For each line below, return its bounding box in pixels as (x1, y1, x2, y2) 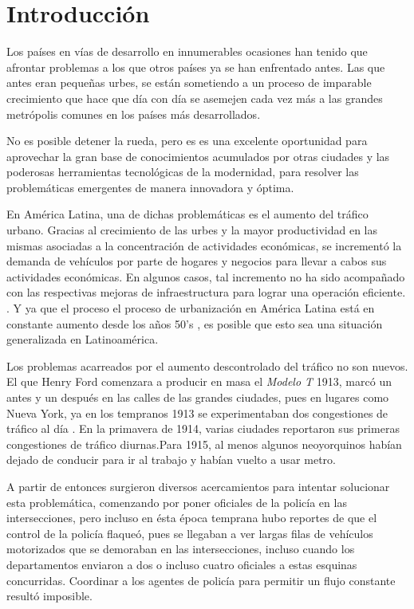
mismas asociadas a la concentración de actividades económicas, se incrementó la (6, 237, 402, 253)
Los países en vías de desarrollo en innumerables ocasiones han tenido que (6, 43, 368, 60)
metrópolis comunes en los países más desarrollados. (6, 105, 261, 122)
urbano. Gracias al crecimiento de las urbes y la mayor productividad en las (6, 222, 377, 238)
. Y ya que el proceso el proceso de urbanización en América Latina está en (6, 300, 375, 316)
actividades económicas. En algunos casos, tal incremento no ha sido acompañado (6, 268, 405, 285)
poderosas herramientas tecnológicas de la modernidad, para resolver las (6, 163, 359, 180)
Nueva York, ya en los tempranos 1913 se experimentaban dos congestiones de (6, 404, 388, 421)
